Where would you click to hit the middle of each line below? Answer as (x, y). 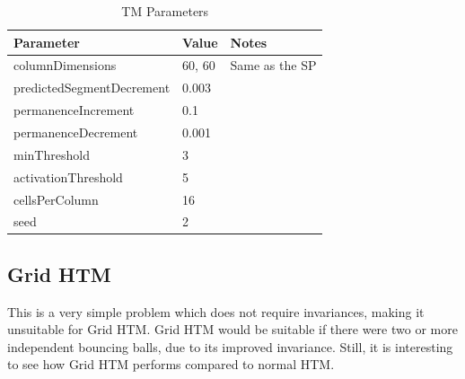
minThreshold (52, 154)
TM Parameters (165, 11)
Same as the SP (273, 65)
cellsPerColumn (56, 199)
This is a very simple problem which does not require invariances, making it (216, 311)
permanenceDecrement (76, 132)
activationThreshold (68, 176)
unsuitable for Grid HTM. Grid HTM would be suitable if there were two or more (232, 329)
